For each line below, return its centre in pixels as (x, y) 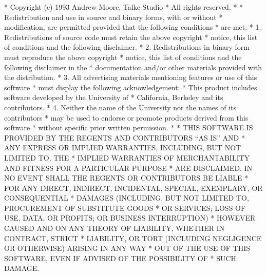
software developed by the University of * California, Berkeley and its (114, 97)
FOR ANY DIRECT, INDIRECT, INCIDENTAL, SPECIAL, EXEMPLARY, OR (133, 188)
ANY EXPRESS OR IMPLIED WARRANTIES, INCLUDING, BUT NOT (123, 148)
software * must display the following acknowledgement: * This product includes (131, 87)
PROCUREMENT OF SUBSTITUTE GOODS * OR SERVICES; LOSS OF (125, 208)
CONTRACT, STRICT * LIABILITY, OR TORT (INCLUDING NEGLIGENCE (133, 238)
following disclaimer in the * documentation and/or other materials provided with (133, 67)
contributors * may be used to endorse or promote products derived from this (126, 117)
